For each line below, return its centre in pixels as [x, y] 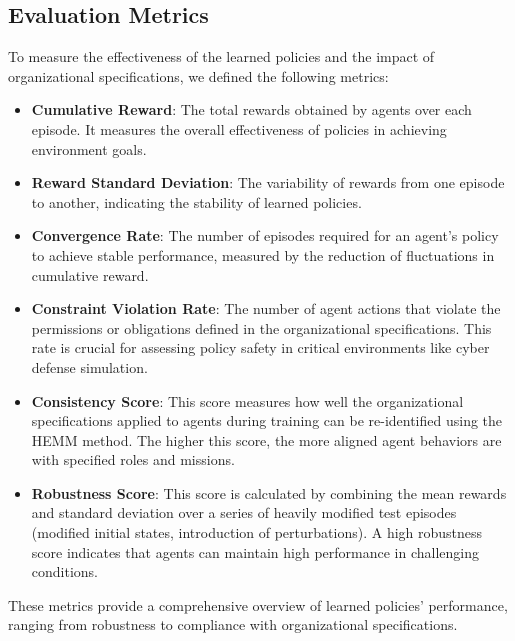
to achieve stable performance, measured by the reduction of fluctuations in [263, 254]
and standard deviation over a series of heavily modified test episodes [244, 512]
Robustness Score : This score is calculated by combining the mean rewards [269, 492]
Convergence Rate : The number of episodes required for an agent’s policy [265, 235]
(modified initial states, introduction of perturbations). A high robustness [257, 532]
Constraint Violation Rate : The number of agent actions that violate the [266, 308]
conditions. [65, 571]
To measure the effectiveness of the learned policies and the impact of [221, 56]
